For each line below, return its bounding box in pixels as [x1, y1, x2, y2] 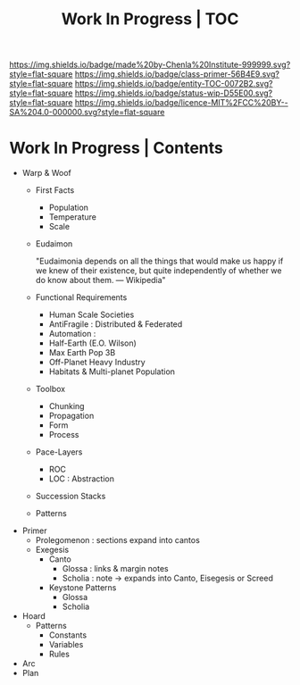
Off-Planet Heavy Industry [48, 357, 146, 368]
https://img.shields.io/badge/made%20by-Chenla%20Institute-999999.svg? [9, 59, 291, 71]
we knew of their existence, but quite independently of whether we [35, 265, 282, 276]
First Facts [35, 185, 75, 196]
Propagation [48, 411, 95, 422]
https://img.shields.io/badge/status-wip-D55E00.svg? [74, 88, 273, 98]
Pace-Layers [35, 447, 83, 457]
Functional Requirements [35, 292, 128, 303]
